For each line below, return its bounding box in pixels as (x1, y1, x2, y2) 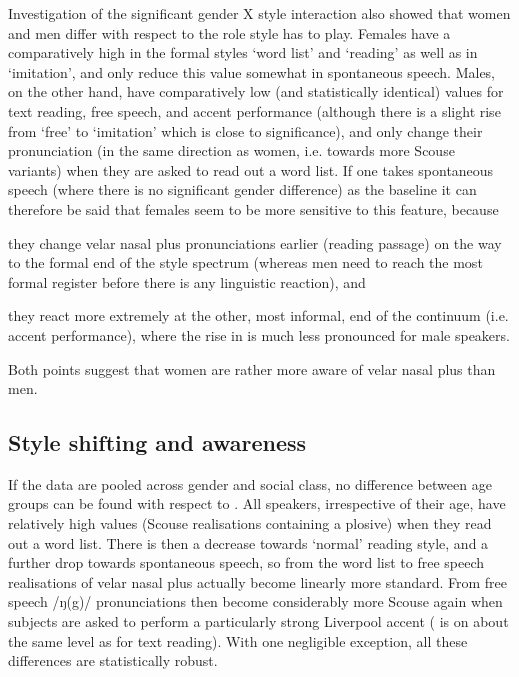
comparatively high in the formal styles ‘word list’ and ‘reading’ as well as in (8, 42, 478, 63)
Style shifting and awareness (8, 427, 307, 458)
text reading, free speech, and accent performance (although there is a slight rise (8, 100, 501, 121)
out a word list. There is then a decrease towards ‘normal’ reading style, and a (8, 532, 489, 553)
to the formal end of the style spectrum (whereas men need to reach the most (8, 252, 483, 273)
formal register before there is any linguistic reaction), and (8, 271, 366, 292)
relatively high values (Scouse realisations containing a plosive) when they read (8, 513, 492, 534)
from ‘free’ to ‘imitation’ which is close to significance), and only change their (8, 120, 483, 141)
